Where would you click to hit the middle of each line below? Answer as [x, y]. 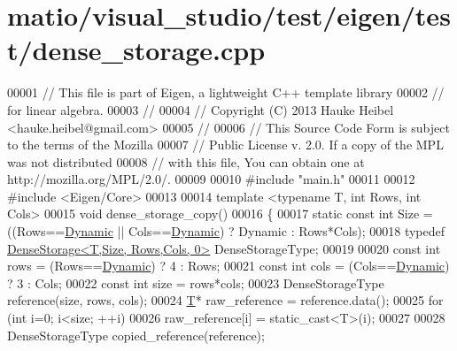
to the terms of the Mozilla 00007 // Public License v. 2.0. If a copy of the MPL [225, 145]
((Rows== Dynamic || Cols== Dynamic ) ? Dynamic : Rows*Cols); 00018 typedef [226, 231]
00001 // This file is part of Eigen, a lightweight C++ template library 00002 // [226, 92]
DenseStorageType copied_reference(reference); [136, 335]
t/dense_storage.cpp [136, 50]
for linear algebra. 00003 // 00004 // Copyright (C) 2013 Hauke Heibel [201, 109]
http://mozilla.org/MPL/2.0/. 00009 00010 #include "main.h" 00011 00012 [211, 179]
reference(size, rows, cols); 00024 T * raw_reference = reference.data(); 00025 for [225, 300]
